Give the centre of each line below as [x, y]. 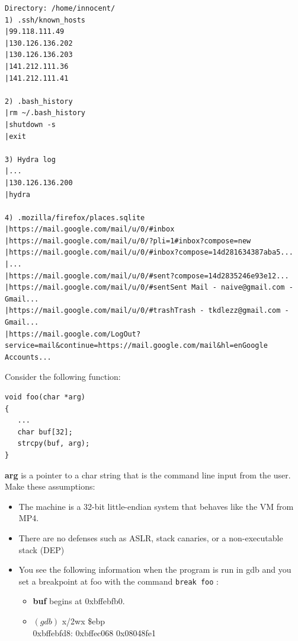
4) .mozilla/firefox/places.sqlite [75, 218]
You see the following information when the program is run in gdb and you [155, 569]
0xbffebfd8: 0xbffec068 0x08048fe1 [94, 632]
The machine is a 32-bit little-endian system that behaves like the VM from [156, 506]
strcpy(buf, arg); [54, 444]
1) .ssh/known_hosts [45, 20]
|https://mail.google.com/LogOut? [73, 334]
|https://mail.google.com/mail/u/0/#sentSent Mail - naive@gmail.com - [149, 288]
